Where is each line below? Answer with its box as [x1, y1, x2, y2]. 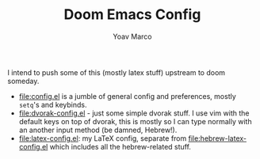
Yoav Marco [113, 32, 152, 41]
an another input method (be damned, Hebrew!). [18, 125, 178, 134]
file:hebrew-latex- [188, 133, 247, 143]
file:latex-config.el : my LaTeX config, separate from [18, 133, 187, 143]
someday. [7, 76, 40, 85]
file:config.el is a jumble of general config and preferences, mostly [18, 91, 237, 100]
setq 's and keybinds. [18, 100, 88, 109]
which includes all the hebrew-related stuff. [49, 142, 192, 151]
